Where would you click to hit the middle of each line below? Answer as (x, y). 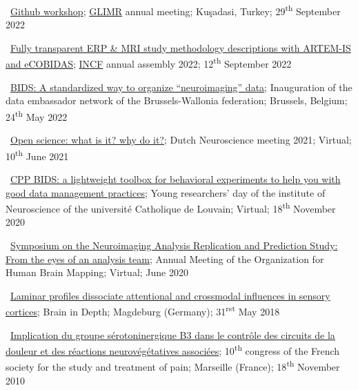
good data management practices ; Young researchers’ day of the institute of (166, 192)
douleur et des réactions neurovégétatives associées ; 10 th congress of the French (173, 350)
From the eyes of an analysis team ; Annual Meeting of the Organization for (165, 259)
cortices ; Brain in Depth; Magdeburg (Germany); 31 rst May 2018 (143, 311)
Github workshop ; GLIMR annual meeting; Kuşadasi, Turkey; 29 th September (176, 10)
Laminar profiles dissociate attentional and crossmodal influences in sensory (170, 295)
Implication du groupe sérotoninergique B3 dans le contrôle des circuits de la (173, 334)
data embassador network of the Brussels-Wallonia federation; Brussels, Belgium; (177, 100)
